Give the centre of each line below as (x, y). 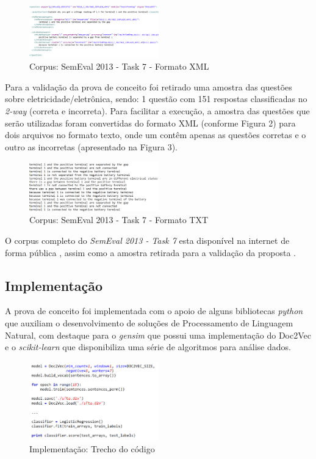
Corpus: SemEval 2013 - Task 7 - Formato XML (119, 66)
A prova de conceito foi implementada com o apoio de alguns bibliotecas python (154, 311)
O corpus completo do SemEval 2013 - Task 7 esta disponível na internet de (147, 241)
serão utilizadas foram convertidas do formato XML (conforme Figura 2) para (150, 123)
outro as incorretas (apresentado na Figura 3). (91, 146)
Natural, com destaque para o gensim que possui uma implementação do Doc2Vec (158, 335)
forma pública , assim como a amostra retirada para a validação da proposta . (150, 252)
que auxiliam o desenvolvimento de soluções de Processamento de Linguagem (149, 323)
